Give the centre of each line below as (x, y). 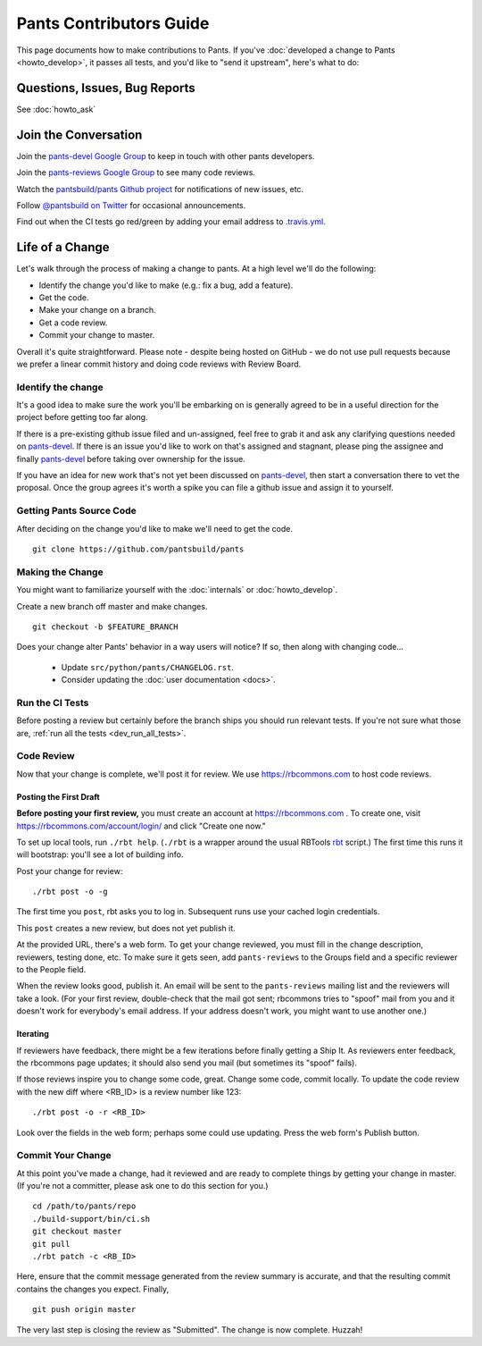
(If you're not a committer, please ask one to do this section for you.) (142, 1186)
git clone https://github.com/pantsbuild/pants (138, 549)
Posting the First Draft (58, 796)
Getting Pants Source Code (77, 511)
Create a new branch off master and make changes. (112, 606)
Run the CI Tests (53, 702)
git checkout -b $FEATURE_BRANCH (105, 627)
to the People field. (51, 970)
